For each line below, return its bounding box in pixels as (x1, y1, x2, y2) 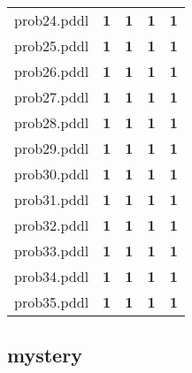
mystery (7, 341, 82, 369)
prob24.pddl (14, 10, 89, 30)
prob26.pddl (14, 61, 89, 81)
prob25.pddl (14, 35, 89, 56)
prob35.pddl (14, 292, 89, 312)
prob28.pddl (14, 112, 89, 133)
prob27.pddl (14, 87, 89, 107)
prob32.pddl (14, 215, 89, 235)
